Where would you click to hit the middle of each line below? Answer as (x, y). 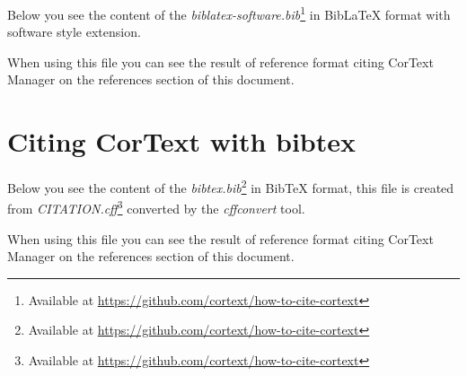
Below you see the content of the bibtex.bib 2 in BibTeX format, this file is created (231, 186)
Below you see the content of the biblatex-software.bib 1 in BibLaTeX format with (229, 13)
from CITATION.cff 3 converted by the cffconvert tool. (156, 207)
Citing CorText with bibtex (182, 141)
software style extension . (74, 32)
